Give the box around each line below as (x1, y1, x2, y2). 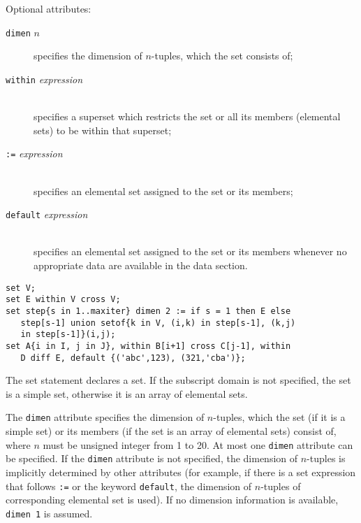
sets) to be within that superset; (34, 122, 172, 137)
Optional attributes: (6, 1, 91, 15)
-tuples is (307, 451, 346, 466)
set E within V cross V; (6, 294, 121, 305)
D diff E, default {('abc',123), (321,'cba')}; (20, 352, 246, 363)
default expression (6, 207, 88, 222)
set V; (6, 282, 36, 293)
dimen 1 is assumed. (6, 506, 93, 520)
